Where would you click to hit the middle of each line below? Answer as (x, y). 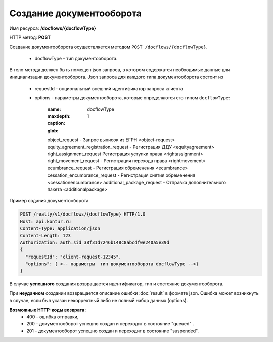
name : (54, 109)
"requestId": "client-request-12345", (73, 256)
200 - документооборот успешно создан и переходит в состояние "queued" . (110, 324)
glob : (53, 130)
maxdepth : (59, 116)
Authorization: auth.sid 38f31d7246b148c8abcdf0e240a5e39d (95, 242)
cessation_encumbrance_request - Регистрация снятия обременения (121, 175)
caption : (56, 123)
